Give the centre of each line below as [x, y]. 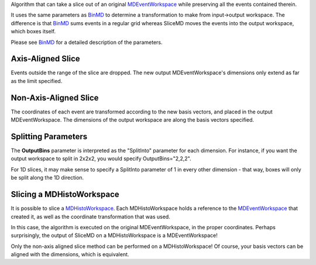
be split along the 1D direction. [47, 178]
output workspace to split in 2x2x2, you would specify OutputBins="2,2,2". [101, 159]
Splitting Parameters [49, 137]
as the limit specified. [37, 81]
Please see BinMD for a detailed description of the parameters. [87, 42]
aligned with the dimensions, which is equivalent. [70, 254]
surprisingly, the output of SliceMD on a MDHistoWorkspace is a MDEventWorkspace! [114, 235]
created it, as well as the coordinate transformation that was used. [91, 216]
